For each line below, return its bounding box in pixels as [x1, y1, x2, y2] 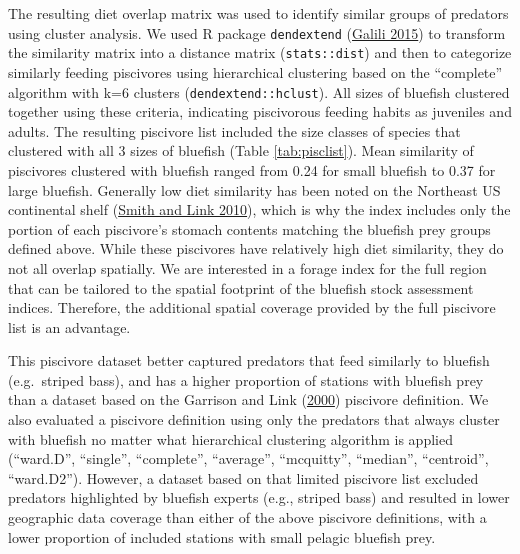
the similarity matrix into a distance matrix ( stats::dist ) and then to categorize [8, 42, 512, 63]
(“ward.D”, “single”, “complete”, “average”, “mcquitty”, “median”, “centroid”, [8, 448, 489, 469]
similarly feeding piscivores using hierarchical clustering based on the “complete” [8, 61, 503, 82]
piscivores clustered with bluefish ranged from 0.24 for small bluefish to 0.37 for [8, 159, 496, 180]
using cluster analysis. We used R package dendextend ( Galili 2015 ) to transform [8, 22, 506, 43]
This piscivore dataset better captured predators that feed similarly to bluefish [8, 350, 490, 371]
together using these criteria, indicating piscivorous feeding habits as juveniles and [8, 101, 512, 122]
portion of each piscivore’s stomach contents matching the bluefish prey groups [8, 218, 491, 239]
